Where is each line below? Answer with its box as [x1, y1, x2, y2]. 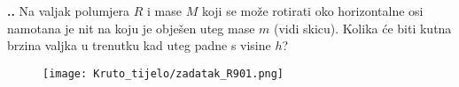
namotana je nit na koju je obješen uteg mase [7, 18, 255, 37]
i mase [147, 2, 183, 19]
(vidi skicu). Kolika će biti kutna [273, 18, 452, 37]
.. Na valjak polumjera [7, 2, 130, 19]
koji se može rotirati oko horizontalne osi [201, 2, 424, 19]
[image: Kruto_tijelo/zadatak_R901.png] [43, 67, 284, 80]
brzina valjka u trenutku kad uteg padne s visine [7, 36, 271, 54]
